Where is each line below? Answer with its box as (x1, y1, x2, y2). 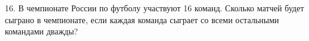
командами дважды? (5, 25, 78, 37)
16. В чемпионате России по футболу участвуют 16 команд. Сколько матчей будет (5, 2, 304, 14)
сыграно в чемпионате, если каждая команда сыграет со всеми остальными (5, 13, 279, 26)
